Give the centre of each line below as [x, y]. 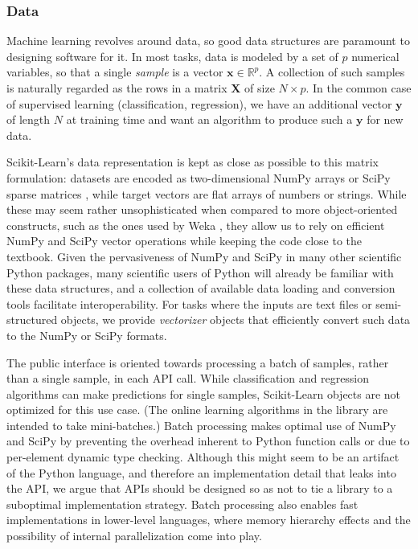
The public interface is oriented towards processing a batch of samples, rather [198, 362]
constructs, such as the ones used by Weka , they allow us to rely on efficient [196, 225]
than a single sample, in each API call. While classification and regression [188, 378]
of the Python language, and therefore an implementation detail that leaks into [201, 472]
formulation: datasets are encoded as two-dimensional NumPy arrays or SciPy [199, 177]
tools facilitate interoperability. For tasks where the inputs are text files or [189, 303]
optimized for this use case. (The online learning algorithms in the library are [197, 410]
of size [260, 88]
